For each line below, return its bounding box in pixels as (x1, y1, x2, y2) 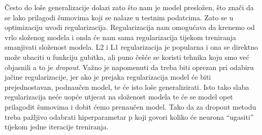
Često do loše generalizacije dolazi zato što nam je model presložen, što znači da (5, 2, 254, 12)
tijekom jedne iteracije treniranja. (5, 121, 109, 132)
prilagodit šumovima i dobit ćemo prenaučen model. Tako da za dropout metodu (5, 101, 256, 112)
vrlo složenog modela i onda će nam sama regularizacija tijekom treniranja (5, 31, 236, 42)
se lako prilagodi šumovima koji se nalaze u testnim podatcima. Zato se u (5, 12, 234, 22)
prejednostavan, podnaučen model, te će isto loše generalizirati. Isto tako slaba (5, 81, 249, 92)
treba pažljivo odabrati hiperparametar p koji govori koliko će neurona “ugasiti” (5, 111, 254, 122)
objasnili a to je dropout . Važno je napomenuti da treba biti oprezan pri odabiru (5, 61, 254, 72)
